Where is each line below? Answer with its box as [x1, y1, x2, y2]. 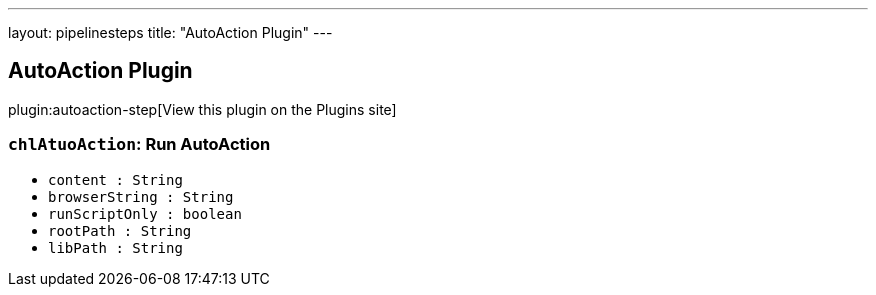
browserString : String [48, 188, 234, 205]
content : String [48, 171, 183, 188]
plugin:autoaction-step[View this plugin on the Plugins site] [8, 100, 397, 118]
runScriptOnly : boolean [48, 205, 242, 222]
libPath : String [48, 239, 183, 256]
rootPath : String [48, 222, 192, 239]
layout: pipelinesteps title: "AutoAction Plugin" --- [8, 24, 333, 41]
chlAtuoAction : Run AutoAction [8, 134, 271, 155]
